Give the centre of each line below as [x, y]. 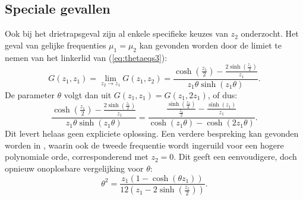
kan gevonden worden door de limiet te [210, 45]
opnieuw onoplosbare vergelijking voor [74, 168]
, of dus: [222, 94]
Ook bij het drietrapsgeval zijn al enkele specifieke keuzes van [116, 33]
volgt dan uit [88, 94]
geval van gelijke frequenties [56, 45]
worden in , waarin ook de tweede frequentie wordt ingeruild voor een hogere [144, 145]
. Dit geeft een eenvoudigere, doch [235, 157]
